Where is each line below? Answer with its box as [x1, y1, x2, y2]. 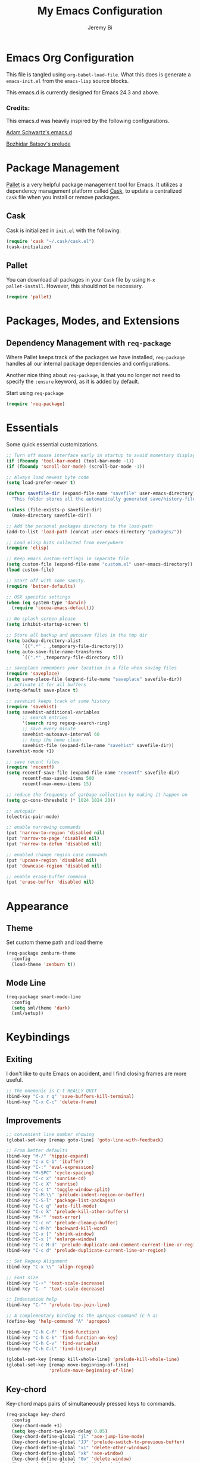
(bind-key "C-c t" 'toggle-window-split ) [6, 1186, 111, 1193]
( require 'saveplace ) [6, 671, 60, 677]
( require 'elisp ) [6, 545, 49, 551]
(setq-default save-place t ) [6, 687, 79, 693]
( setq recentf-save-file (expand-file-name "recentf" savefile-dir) [6, 770, 180, 776]
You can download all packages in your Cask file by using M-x [6, 276, 155, 283]
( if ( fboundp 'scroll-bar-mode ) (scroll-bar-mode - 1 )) [6, 464, 145, 470]
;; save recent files [6, 759, 60, 765]
